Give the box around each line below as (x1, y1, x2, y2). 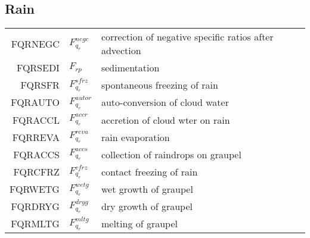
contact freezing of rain (101, 164, 198, 178)
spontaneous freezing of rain (101, 78, 218, 92)
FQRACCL (13, 112, 60, 127)
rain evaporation (101, 130, 170, 144)
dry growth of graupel (101, 199, 193, 213)
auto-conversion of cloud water (101, 95, 229, 109)
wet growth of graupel (101, 181, 193, 196)
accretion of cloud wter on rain (101, 112, 230, 127)
